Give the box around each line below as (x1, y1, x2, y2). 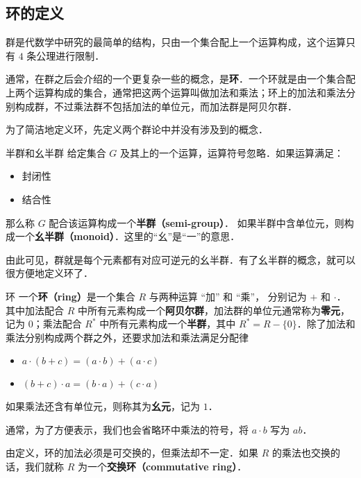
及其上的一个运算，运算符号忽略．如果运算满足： (120, 145, 344, 160)
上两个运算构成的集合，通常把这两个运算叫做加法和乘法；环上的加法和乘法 (6, 85, 346, 99)
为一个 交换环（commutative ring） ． (77, 459, 247, 474)
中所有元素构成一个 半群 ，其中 (99, 316, 236, 331)
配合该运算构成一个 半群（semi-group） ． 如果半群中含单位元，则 (49, 215, 344, 230)
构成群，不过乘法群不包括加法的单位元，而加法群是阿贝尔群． (15, 99, 297, 113)
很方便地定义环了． (6, 266, 93, 280)
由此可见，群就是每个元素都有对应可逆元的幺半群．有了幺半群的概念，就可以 (6, 252, 355, 266)
